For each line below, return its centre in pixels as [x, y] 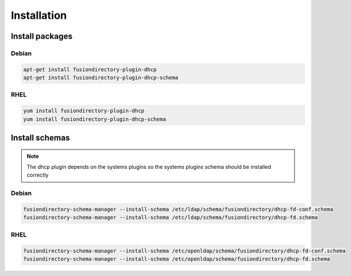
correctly [38, 175]
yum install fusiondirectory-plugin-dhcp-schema [95, 119]
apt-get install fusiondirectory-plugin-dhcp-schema [101, 78]
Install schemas [40, 138]
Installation [39, 15]
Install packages [42, 36]
